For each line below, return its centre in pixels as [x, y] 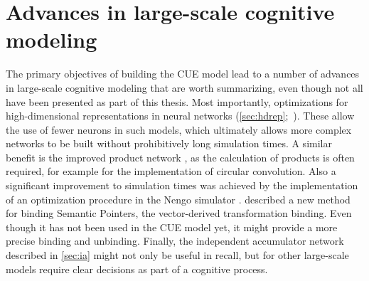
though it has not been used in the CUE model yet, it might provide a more [172, 227]
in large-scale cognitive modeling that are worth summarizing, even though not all [184, 87]
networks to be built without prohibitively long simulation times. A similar [169, 143]
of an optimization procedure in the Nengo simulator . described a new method [178, 199]
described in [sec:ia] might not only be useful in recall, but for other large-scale [177, 255]
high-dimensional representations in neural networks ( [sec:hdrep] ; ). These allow [180, 116]
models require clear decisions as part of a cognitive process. [137, 269]
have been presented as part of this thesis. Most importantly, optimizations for [177, 101]
